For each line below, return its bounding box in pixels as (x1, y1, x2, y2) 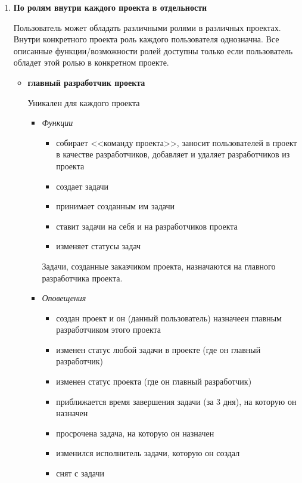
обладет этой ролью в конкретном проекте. (13, 56, 169, 69)
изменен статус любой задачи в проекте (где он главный (56, 343, 261, 355)
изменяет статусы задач (56, 240, 141, 252)
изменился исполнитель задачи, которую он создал (56, 447, 240, 459)
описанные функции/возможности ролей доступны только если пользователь (13, 44, 293, 57)
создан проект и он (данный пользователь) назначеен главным (56, 311, 282, 324)
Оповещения (42, 292, 86, 304)
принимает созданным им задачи (56, 200, 175, 212)
